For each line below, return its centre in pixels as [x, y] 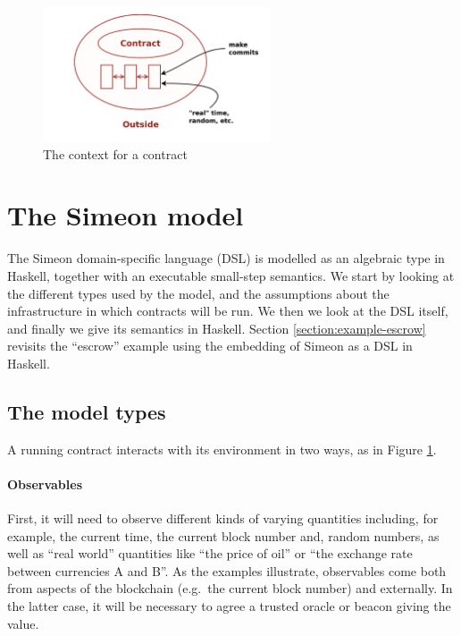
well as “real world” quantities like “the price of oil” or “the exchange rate [210, 553]
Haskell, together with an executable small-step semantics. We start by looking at [231, 275]
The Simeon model [126, 215]
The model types [87, 411]
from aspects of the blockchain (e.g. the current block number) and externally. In [230, 588]
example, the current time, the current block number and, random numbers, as [223, 535]
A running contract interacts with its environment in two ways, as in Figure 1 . [222, 449]
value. [23, 623]
